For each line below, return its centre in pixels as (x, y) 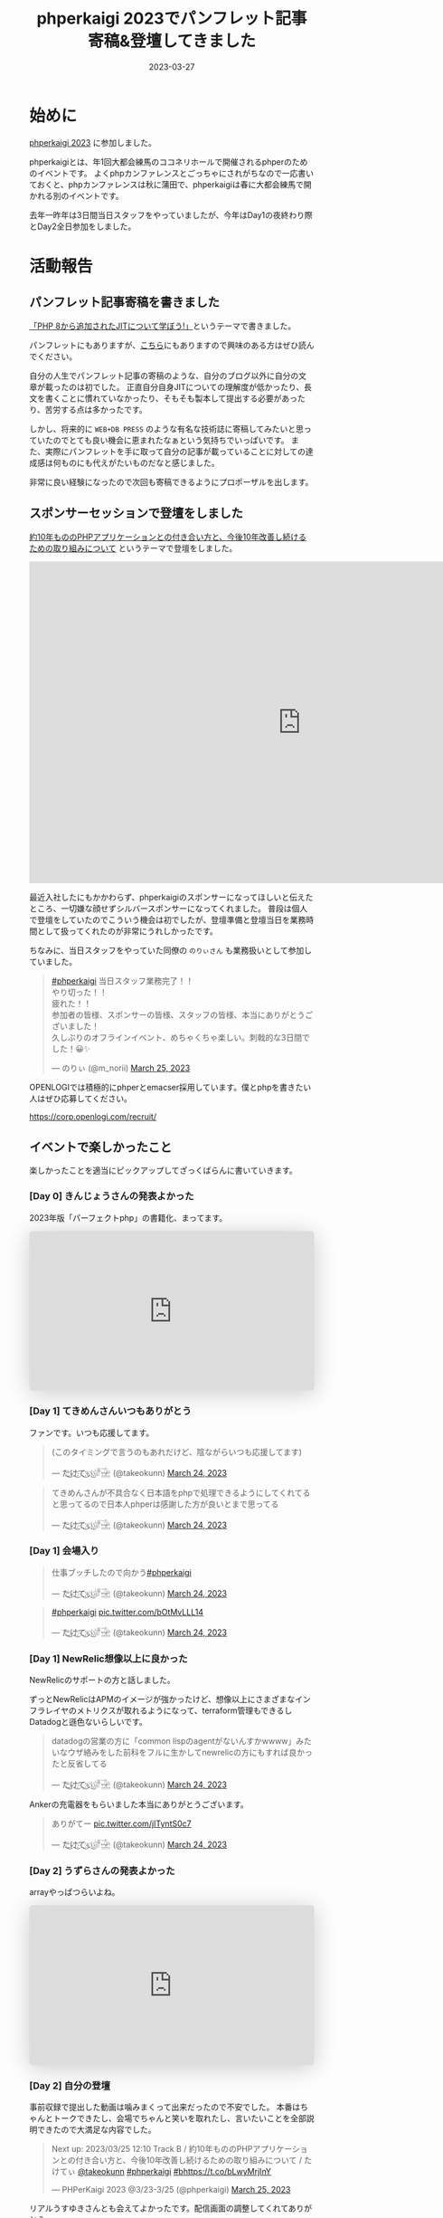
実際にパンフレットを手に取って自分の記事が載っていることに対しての (175, 451)
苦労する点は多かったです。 (96, 409)
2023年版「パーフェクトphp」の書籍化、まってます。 (128, 1217)
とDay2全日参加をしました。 (83, 226)
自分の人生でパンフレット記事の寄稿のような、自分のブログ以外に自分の (164, 376)
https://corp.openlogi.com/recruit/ (93, 1116)
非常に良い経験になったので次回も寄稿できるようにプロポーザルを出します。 (171, 481)
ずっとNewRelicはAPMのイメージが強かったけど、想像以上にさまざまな (162, 1699)
